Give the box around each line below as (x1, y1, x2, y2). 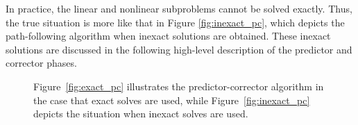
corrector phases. (6, 56, 77, 70)
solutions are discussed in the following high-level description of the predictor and (6, 42, 352, 56)
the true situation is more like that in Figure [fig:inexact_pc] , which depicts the (6, 15, 345, 29)
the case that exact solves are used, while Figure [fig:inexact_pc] (33, 92, 310, 107)
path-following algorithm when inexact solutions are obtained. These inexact (6, 28, 331, 43)
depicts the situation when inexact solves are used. (33, 106, 248, 121)
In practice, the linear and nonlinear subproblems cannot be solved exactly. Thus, (6, 1, 352, 15)
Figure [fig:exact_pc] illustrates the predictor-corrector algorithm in (33, 78, 324, 93)
